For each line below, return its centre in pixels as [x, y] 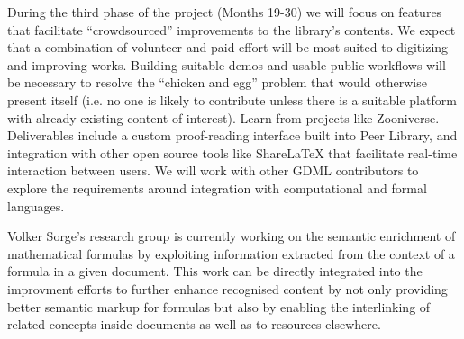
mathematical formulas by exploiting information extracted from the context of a [231, 253]
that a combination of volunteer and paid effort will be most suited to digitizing [228, 47]
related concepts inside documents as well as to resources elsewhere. [194, 324]
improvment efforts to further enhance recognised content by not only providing [227, 288]
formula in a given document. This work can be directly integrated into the [215, 271]
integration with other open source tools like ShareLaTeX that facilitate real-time [232, 152]
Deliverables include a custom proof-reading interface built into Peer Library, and [232, 135]
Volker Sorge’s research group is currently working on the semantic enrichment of [232, 236]
